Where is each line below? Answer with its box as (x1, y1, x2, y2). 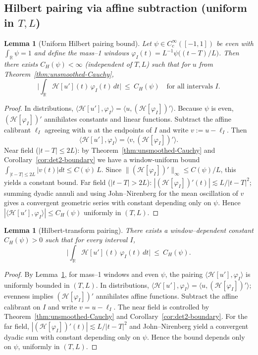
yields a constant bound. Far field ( (4, 177, 111, 187)
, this (220, 164, 236, 174)
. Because (173, 102, 203, 113)
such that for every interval (45, 234, 128, 245)
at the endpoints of (94, 124, 152, 134)
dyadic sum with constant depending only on (4, 331, 141, 342)
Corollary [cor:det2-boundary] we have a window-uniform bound (4, 154, 200, 165)
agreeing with (45, 124, 86, 134)
